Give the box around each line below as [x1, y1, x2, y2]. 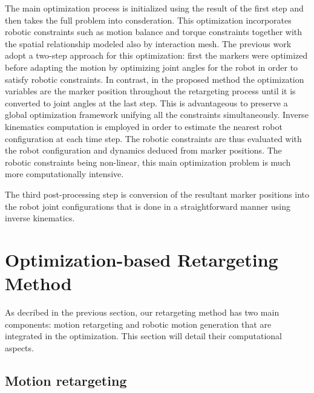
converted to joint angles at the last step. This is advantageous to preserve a [5, 96, 288, 109]
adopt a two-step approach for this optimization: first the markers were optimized [5, 49, 308, 62]
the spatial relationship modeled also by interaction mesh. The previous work [5, 37, 292, 50]
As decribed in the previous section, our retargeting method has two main [5, 306, 280, 318]
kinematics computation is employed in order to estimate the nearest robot [5, 120, 283, 132]
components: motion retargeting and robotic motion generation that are [5, 317, 272, 330]
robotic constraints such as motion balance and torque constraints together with [5, 25, 303, 38]
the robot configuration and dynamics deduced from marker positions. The [5, 144, 282, 157]
